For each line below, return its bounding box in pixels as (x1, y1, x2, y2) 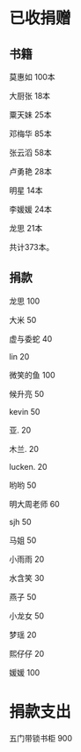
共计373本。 (9, 242, 55, 252)
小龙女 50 (9, 610, 45, 621)
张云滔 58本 (9, 148, 52, 158)
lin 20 (9, 351, 30, 361)
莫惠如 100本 (9, 72, 55, 82)
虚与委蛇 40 (9, 333, 53, 344)
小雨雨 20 (9, 554, 45, 564)
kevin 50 (9, 406, 40, 416)
